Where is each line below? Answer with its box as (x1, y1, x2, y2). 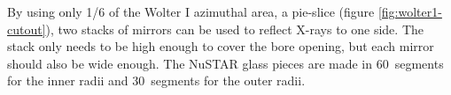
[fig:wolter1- (377, 3, 442, 20)
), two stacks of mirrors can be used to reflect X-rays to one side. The (45, 19, 424, 38)
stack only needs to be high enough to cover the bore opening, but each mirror (7, 37, 434, 55)
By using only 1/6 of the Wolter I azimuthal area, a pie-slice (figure (7, 3, 375, 20)
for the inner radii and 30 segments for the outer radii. (7, 71, 306, 90)
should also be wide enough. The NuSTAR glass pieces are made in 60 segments (7, 54, 444, 72)
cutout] (7, 19, 46, 38)
